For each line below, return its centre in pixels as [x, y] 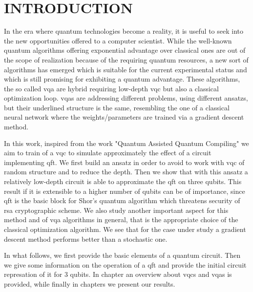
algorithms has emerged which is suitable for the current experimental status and [126, 69]
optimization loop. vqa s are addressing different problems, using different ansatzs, [126, 98]
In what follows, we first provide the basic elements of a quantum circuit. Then [122, 255]
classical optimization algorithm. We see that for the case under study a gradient [125, 229]
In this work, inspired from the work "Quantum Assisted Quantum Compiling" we [126, 143]
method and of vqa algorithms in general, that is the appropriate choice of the [121, 219]
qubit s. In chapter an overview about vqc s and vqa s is [151, 274]
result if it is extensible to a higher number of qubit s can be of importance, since [125, 191]
